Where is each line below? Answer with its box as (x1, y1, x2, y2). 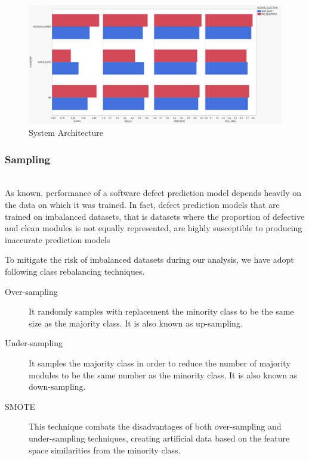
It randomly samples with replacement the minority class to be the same (29, 305, 294, 318)
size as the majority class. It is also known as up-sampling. (29, 316, 243, 329)
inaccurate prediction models (5, 233, 110, 245)
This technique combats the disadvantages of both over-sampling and (29, 420, 282, 433)
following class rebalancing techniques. (5, 265, 145, 277)
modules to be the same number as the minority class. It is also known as (29, 368, 298, 381)
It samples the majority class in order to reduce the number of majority (29, 356, 291, 369)
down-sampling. (29, 380, 86, 393)
